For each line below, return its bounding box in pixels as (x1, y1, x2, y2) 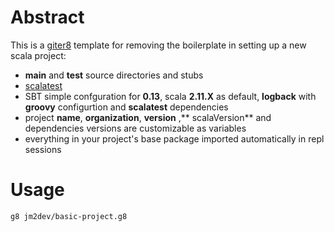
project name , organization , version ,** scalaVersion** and (24, 111, 272, 123)
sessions (24, 143, 62, 155)
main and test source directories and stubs (24, 69, 204, 81)
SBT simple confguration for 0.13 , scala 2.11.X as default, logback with (24, 90, 317, 102)
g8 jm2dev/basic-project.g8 (10, 211, 128, 221)
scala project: (10, 49, 67, 61)
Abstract (10, 6, 85, 29)
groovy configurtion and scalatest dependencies (24, 101, 229, 113)
